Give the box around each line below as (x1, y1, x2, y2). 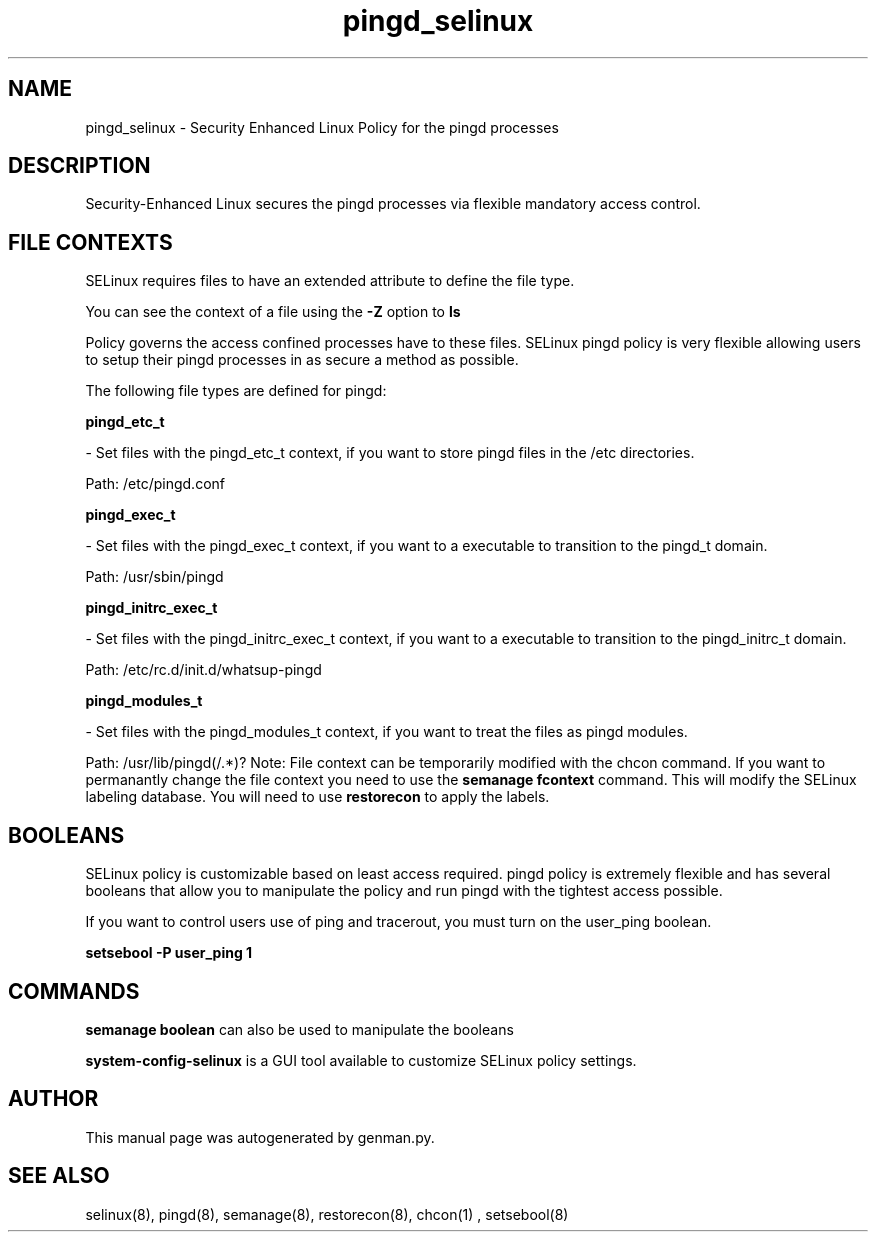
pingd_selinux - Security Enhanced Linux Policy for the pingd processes (85, 118, 559, 136)
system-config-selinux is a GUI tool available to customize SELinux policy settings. (85, 1051, 637, 1069)
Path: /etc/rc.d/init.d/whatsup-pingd (85, 661, 322, 679)
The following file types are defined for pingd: (85, 382, 387, 400)
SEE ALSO (8, 1163, 110, 1189)
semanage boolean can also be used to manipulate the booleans (85, 1020, 514, 1038)
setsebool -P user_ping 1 (85, 944, 253, 962)
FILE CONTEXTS (8, 229, 173, 255)
